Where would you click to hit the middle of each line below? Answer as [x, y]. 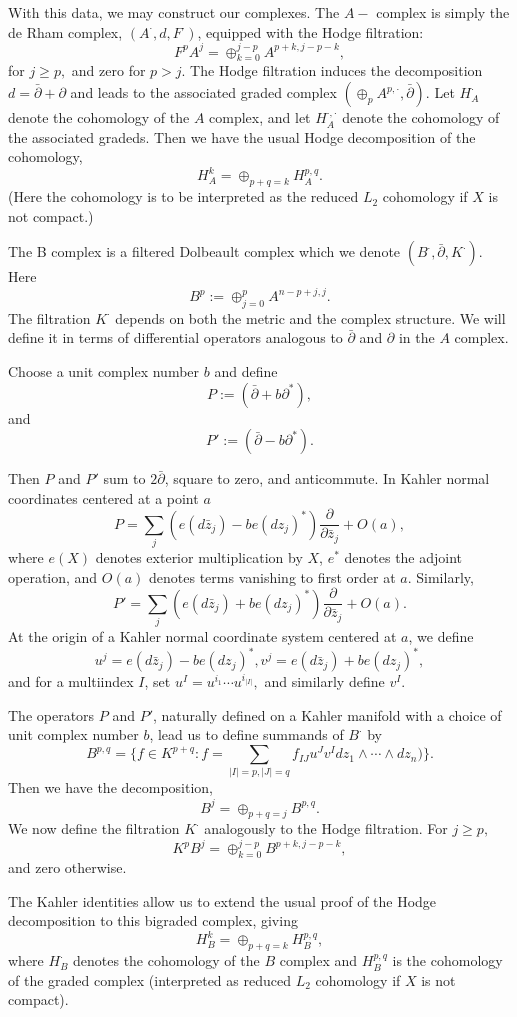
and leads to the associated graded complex [203, 92]
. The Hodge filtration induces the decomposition [332, 70]
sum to [124, 478]
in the [416, 337]
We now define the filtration [94, 828]
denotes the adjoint [403, 557]
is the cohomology [447, 960]
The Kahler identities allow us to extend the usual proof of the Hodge [222, 900]
